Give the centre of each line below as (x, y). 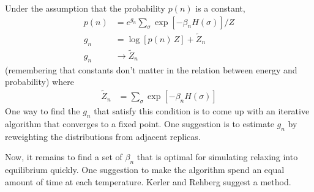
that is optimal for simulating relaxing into (217, 157)
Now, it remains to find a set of (64, 157)
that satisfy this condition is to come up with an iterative (202, 111)
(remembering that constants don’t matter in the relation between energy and (151, 69)
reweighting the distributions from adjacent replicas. (103, 136)
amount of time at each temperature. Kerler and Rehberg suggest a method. (148, 181)
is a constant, (220, 8)
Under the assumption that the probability (85, 8)
